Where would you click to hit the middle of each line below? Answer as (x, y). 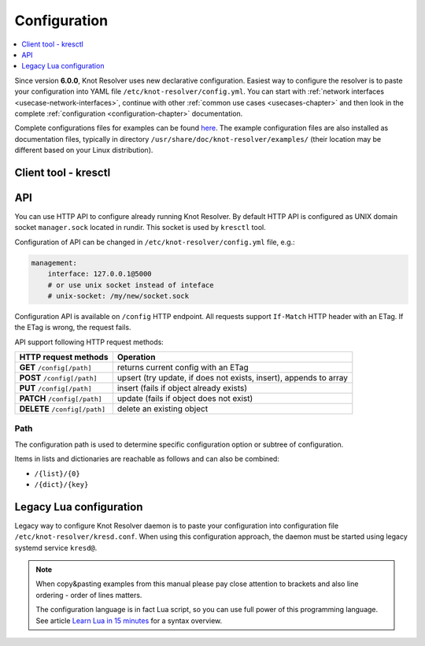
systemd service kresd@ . (56, 548)
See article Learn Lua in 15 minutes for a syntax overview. (129, 620)
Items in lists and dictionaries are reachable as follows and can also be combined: (147, 459)
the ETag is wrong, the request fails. (73, 328)
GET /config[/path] (55, 368)
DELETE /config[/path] (63, 409)
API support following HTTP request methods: (89, 342)
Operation (136, 357)
